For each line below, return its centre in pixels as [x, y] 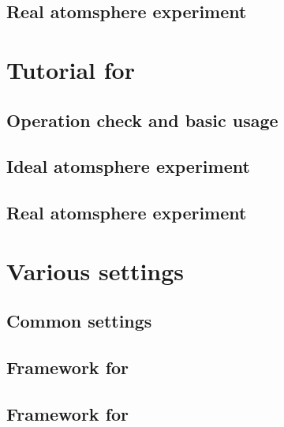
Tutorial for [71, 69]
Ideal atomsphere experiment [128, 166]
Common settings [79, 321]
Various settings [95, 270]
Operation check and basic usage [142, 120]
